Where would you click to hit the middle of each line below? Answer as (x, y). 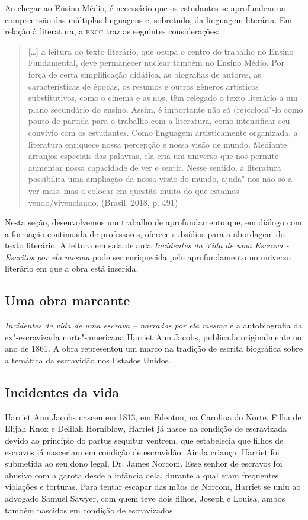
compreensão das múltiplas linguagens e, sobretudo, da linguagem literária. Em (148, 19)
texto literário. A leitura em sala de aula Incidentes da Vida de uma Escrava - (147, 245)
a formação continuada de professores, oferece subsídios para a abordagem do (145, 233)
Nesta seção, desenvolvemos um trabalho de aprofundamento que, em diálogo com (153, 222)
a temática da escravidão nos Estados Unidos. (88, 360)
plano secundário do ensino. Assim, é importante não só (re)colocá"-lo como (166, 109)
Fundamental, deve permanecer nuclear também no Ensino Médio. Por (156, 63)
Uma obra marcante (68, 300)
